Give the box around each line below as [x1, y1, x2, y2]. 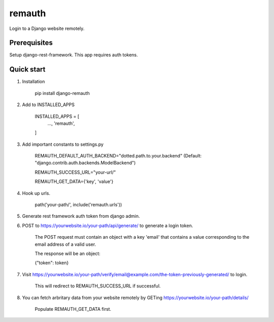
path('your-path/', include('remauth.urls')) [35, 202, 122, 208]
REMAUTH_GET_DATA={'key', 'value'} [35, 178, 114, 185]
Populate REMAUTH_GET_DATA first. [35, 306, 112, 312]
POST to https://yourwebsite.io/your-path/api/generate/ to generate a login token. [22, 222, 193, 229]
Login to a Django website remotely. [9, 25, 85, 31]
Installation [22, 79, 45, 85]
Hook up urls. [22, 190, 51, 196]
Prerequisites [9, 39, 53, 47]
